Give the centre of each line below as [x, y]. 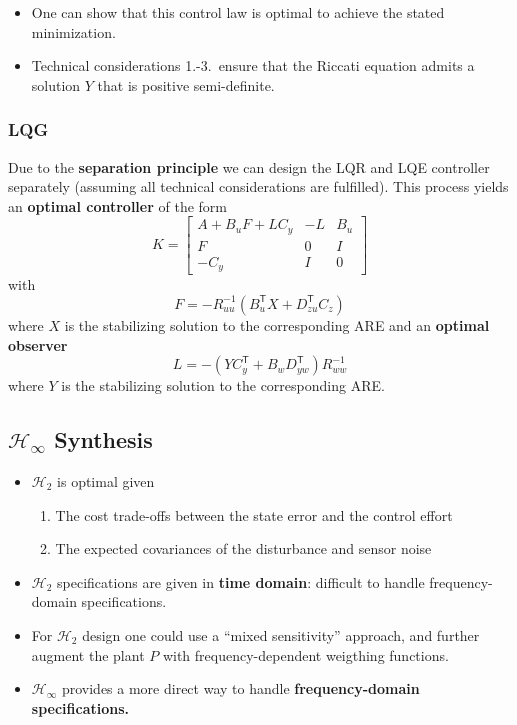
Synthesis [103, 439]
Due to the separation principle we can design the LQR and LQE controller [249, 166]
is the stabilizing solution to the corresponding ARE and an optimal [277, 324]
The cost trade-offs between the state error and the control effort [254, 514]
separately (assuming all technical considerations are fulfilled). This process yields [258, 186]
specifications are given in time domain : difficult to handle [241, 581]
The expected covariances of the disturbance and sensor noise [243, 548]
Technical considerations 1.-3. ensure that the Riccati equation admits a [253, 65]
